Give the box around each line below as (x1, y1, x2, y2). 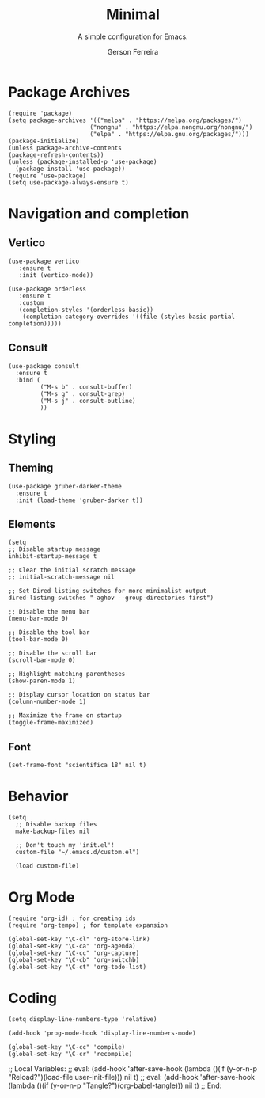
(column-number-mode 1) (8, 698, 87, 706)
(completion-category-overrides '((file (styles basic (22, 313, 207, 321)
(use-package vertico (8, 257, 80, 265)
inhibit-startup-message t (8, 553, 97, 560)
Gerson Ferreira (107, 47, 159, 56)
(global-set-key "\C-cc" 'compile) (8, 1043, 126, 1051)
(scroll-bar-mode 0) (8, 656, 77, 664)
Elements (8, 517, 56, 531)
